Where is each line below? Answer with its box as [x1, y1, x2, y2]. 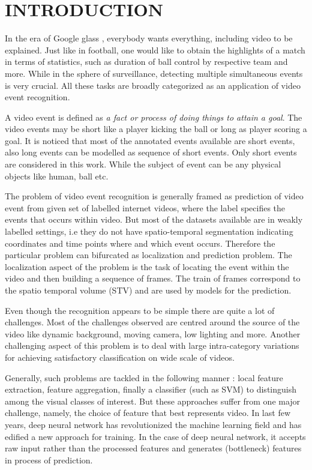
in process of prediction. [5, 453, 93, 466]
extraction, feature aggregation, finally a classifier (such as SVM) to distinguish [5, 383, 296, 396]
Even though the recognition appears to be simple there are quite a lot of [5, 304, 275, 316]
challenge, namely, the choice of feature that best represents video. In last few [5, 406, 290, 419]
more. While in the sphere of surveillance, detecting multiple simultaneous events [5, 67, 303, 79]
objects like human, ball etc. [5, 169, 109, 182]
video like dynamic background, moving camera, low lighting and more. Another [5, 327, 301, 340]
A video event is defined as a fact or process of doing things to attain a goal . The [5, 110, 302, 123]
